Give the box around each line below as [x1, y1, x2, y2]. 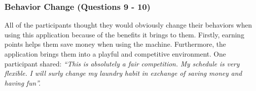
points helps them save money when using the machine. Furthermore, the [4, 39, 226, 49]
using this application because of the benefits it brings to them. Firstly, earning [4, 29, 245, 39]
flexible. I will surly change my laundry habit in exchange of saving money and [4, 68, 242, 78]
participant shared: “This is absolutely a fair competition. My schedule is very [4, 58, 240, 68]
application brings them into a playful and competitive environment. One [4, 49, 226, 59]
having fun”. [4, 77, 41, 88]
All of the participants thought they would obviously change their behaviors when [4, 20, 252, 30]
